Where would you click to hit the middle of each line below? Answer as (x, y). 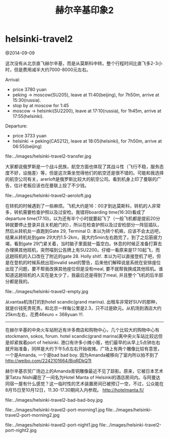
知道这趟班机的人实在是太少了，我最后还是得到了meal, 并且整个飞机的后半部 (84, 275)
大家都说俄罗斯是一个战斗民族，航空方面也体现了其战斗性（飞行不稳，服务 (82, 166)
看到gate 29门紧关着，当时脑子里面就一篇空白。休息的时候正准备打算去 (88, 243)
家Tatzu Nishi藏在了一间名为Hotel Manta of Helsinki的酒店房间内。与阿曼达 (83, 377)
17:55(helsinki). (28, 116)
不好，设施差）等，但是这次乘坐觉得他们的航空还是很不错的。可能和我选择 (87, 173)
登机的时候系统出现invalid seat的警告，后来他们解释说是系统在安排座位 (87, 262)
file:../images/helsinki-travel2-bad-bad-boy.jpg (54, 400)
